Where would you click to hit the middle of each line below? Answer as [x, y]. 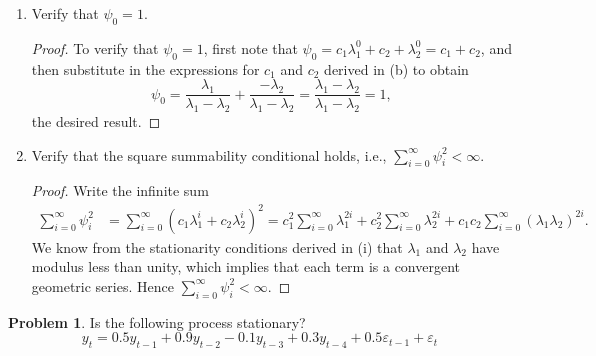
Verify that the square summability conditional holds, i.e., [209, 154]
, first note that [250, 47]
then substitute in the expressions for [145, 68]
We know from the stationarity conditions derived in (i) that [217, 246]
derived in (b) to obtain [396, 68]
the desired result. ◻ [96, 121]
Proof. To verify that [95, 47]
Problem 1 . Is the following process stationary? [157, 321]
